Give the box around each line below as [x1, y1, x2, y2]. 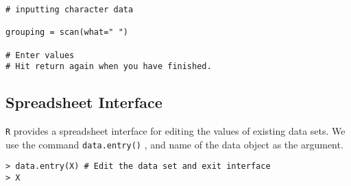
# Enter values [5, 50, 75, 60]
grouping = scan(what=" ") [5, 27, 128, 38]
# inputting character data [5, 5, 134, 14]
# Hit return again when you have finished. [5, 62, 212, 72]
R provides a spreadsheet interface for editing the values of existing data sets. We [5, 124, 346, 138]
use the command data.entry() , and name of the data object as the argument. [5, 137, 343, 151]
